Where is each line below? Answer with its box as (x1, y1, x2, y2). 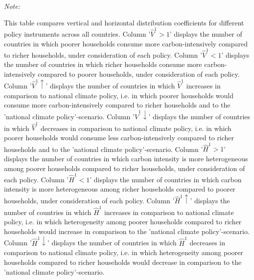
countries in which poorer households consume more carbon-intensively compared (4, 38, 248, 48)
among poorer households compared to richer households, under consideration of (4, 163, 245, 173)
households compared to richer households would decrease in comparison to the (4, 257, 242, 267)
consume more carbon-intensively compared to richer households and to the (4, 100, 231, 110)
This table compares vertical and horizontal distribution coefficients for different (4, 17, 244, 27)
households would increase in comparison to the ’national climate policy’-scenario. (4, 226, 250, 236)
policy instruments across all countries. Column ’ (4, 28, 151, 39)
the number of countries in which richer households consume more (4, 59, 202, 69)
